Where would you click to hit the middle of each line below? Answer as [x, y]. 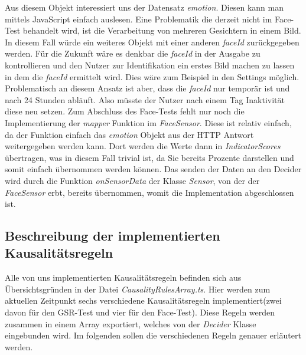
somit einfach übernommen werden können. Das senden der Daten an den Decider [153, 169]
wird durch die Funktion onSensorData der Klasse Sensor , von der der [132, 180]
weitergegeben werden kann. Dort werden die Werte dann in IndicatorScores [143, 146]
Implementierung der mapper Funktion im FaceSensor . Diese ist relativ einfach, [148, 122]
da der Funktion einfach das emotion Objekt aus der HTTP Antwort [129, 134]
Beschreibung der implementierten [113, 236]
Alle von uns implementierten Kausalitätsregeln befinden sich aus [123, 277]
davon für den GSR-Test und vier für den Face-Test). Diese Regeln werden [140, 312]
